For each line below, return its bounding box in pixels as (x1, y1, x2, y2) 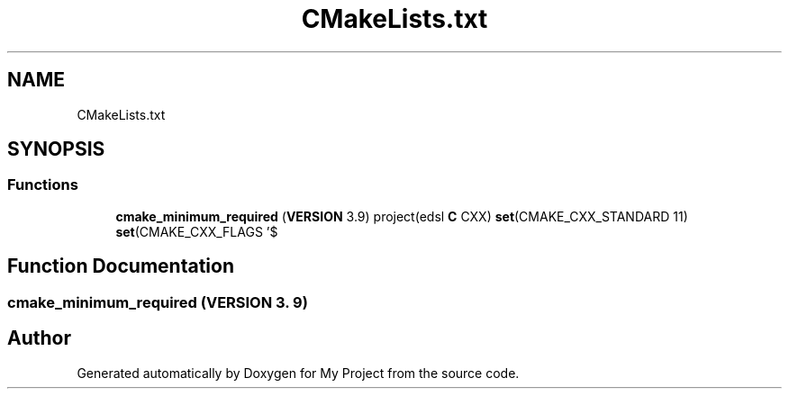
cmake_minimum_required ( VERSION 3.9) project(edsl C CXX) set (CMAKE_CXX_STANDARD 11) (115, 208, 688, 224)
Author (7, 327, 71, 350)
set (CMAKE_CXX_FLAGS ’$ (115, 223, 278, 239)
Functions (7, 175, 78, 194)
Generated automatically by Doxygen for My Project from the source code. (77, 364, 520, 381)
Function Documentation (7, 255, 234, 278)
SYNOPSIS (7, 138, 105, 161)
